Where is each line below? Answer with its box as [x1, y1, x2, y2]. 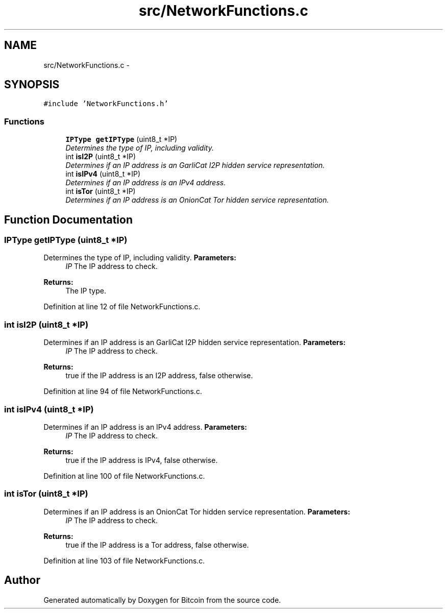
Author [4, 574, 40, 587]
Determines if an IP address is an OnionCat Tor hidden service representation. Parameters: [43, 507, 351, 516]
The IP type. [65, 286, 106, 296]
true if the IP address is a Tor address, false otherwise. [65, 540, 249, 549]
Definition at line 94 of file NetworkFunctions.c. [43, 387, 202, 396]
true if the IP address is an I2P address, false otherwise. [65, 371, 253, 380]
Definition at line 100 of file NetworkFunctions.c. [43, 471, 205, 480]
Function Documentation [4, 213, 133, 226]
